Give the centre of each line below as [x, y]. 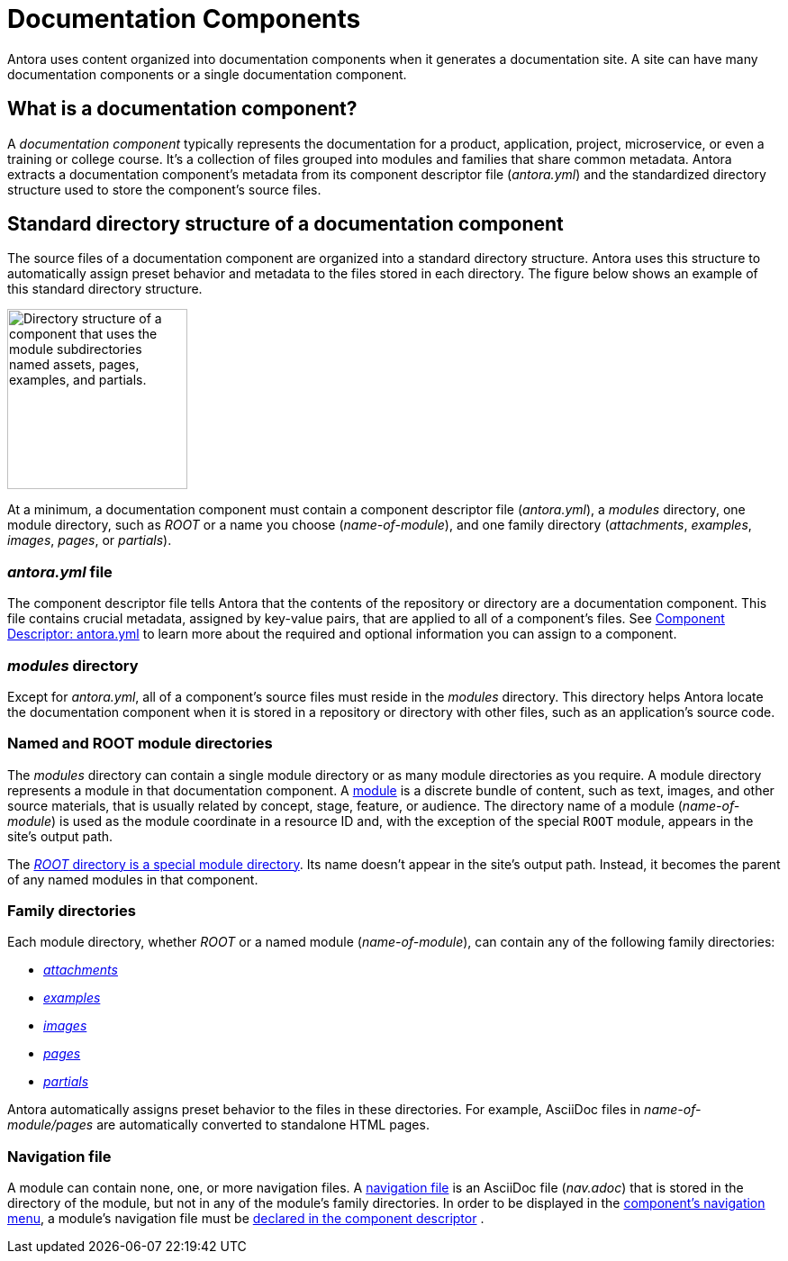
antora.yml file [60, 572]
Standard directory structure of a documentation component [285, 224]
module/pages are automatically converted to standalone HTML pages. [218, 1125]
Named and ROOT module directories [140, 744]
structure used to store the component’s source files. [164, 189]
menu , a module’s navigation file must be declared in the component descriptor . [246, 1219]
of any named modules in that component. [133, 879]
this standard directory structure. [105, 289]
